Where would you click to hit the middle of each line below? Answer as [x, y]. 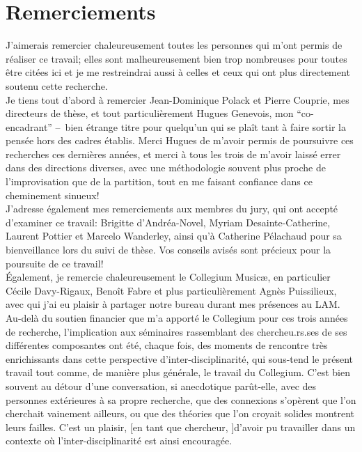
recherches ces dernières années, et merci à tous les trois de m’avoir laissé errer [173, 154]
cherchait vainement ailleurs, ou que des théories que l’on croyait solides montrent [180, 413]
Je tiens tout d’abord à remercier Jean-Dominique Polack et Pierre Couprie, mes [178, 99]
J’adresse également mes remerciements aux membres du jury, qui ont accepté [172, 209]
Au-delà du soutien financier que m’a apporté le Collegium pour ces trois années [177, 318]
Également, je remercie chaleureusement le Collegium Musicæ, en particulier [168, 277]
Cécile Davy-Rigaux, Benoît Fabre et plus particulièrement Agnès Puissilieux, [171, 290]
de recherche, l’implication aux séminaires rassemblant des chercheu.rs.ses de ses [176, 331]
